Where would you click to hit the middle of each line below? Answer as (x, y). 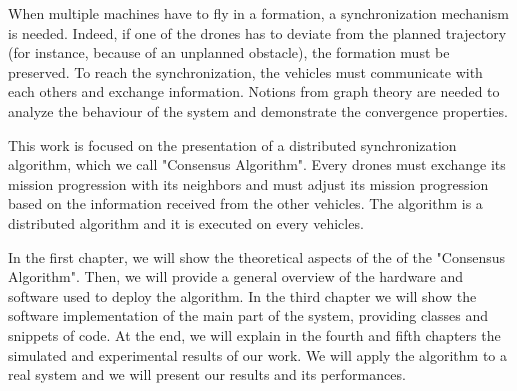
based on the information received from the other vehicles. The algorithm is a (245, 203)
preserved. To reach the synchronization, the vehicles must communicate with (245, 71)
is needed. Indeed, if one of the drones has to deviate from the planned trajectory (257, 32)
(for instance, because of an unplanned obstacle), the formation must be (229, 52)
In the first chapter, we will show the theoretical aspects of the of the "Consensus (256, 256)
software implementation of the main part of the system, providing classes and (248, 315)
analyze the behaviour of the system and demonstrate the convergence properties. (258, 110)
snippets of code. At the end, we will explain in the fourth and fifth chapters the (254, 334)
